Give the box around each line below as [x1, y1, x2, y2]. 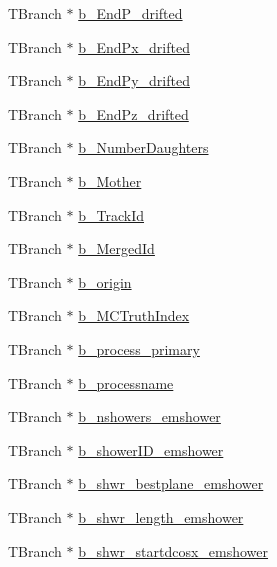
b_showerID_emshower [78, 439, 224, 460]
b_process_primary [78, 338, 200, 359]
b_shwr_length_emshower [78, 506, 244, 527]
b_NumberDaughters [78, 137, 209, 158]
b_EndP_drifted [78, 3, 183, 23]
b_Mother [78, 170, 142, 191]
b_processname [78, 372, 174, 393]
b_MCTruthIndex [78, 305, 190, 326]
